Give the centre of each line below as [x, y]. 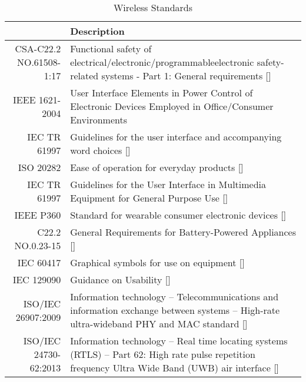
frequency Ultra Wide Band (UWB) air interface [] [175, 368]
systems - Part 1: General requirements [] [186, 76]
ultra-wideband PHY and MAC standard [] [159, 324]
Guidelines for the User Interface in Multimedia [168, 184]
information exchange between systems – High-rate [175, 310]
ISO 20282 [39, 167]
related [84, 76]
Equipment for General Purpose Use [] [149, 198]
